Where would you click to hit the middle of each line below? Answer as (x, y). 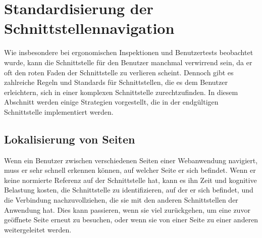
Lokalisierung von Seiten (70, 139)
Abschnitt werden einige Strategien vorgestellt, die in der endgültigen (111, 102)
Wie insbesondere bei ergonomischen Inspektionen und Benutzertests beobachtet (129, 52)
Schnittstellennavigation (89, 28)
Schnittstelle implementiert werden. (59, 111)
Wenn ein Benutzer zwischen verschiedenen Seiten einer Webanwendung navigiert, (131, 160)
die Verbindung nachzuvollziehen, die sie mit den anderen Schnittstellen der (121, 200)
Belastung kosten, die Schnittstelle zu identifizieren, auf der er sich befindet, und (129, 190)
